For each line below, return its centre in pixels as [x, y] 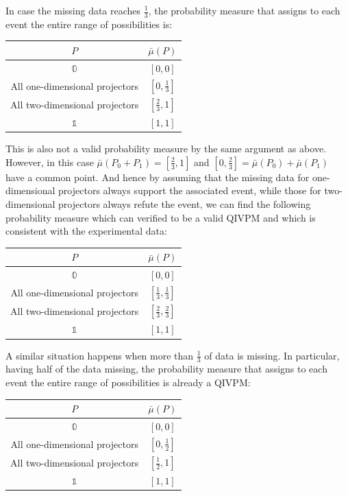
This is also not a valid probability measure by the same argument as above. [166, 149]
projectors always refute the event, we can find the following [185, 203]
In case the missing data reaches [73, 10]
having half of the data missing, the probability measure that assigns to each [166, 369]
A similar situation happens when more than [100, 355]
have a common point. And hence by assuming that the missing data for [158, 177]
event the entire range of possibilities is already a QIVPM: [128, 382]
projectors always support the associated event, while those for [190, 190]
